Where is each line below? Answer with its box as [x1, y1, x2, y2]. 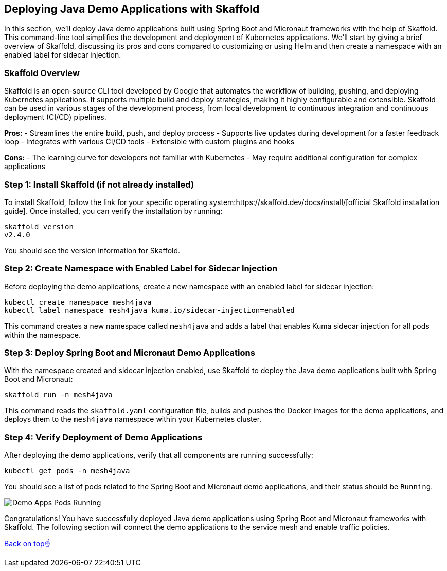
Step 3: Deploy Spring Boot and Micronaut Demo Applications [4, 347, 255, 358]
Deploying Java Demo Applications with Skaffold [4, 3, 260, 15]
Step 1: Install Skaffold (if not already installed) [4, 179, 194, 190]
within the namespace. [4, 330, 81, 339]
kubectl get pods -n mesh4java [4, 467, 130, 475]
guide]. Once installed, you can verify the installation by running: [4, 206, 223, 215]
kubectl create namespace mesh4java [4, 298, 152, 306]
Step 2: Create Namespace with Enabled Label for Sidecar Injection [4, 263, 278, 274]
